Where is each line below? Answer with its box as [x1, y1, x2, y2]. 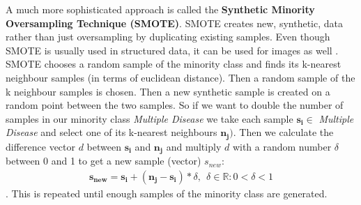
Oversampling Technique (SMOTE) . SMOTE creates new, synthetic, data [6, 15, 343, 30]
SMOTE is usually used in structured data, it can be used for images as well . [6, 43, 339, 57]
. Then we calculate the [233, 125, 334, 139]
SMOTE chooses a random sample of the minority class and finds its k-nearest [6, 56, 341, 71]
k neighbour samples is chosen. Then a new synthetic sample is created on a [6, 84, 330, 98]
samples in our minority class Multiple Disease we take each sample [6, 111, 293, 126]
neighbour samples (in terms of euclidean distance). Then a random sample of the [6, 70, 355, 84]
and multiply [166, 139, 222, 153]
